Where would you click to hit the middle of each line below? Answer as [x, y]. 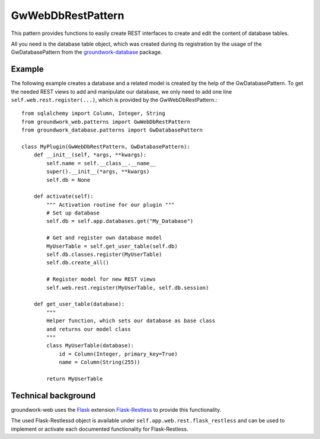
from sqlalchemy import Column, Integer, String [93, 113]
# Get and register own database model [104, 238]
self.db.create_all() [78, 263]
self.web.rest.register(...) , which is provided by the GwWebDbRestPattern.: [114, 100]
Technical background [53, 395]
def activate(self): [63, 196]
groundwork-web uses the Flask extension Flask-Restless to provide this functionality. [116, 409]
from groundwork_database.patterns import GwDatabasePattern [112, 130]
